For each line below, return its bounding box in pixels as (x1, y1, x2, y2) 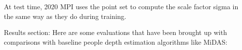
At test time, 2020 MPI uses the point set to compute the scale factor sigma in (4, 1, 239, 11)
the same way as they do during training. (4, 11, 127, 21)
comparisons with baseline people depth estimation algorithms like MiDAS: (4, 36, 227, 47)
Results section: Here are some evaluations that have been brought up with (4, 27, 227, 37)
